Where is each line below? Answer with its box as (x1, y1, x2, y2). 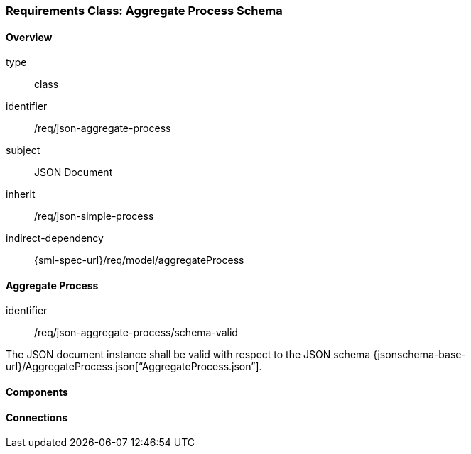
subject (6, 144, 40, 157)
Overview (6, 31, 53, 43)
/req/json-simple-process (34, 210, 154, 223)
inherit (6, 188, 36, 201)
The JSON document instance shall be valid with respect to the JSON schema (6, 348, 371, 361)
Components (6, 386, 68, 399)
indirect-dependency (6, 232, 104, 245)
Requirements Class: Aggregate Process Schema (6, 4, 283, 18)
